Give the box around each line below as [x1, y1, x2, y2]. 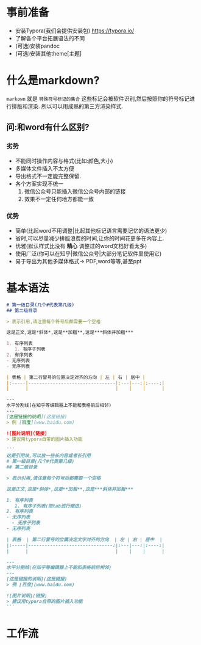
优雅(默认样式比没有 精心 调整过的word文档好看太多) [15, 242, 147, 249]
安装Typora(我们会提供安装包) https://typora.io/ [15, 27, 135, 34]
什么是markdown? [6, 74, 100, 87]
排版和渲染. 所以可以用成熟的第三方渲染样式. [11, 102, 124, 110]
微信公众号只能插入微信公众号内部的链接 [24, 188, 126, 195]
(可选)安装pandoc [15, 42, 60, 49]
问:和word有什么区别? [6, 122, 90, 133]
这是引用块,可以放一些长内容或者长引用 [6, 453, 91, 459]
